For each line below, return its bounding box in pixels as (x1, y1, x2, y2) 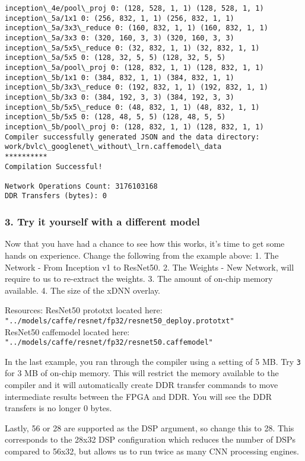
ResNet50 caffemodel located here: (5, 325, 130, 338)
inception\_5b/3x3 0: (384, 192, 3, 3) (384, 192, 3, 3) (5, 93, 234, 101)
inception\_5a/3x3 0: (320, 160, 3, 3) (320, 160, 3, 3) (5, 33, 234, 42)
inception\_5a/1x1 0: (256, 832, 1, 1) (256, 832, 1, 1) (5, 14, 234, 23)
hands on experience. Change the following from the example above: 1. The (5, 249, 279, 261)
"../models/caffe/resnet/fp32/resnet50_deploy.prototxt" (5, 316, 234, 325)
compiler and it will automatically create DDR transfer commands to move (5, 379, 278, 391)
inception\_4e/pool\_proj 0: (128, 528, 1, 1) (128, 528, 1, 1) (5, 4, 264, 12)
